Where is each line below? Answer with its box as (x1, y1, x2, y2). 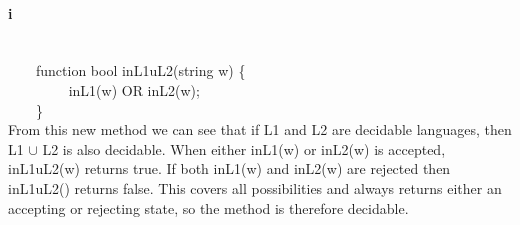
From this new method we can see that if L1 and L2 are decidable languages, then (8, 119, 512, 140)
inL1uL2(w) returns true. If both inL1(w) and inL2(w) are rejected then (8, 158, 451, 179)
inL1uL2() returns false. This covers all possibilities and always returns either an (8, 177, 502, 198)
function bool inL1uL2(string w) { (36, 60, 246, 81)
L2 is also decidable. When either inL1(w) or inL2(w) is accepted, (42, 138, 446, 159)
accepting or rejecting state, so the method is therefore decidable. (8, 197, 409, 218)
